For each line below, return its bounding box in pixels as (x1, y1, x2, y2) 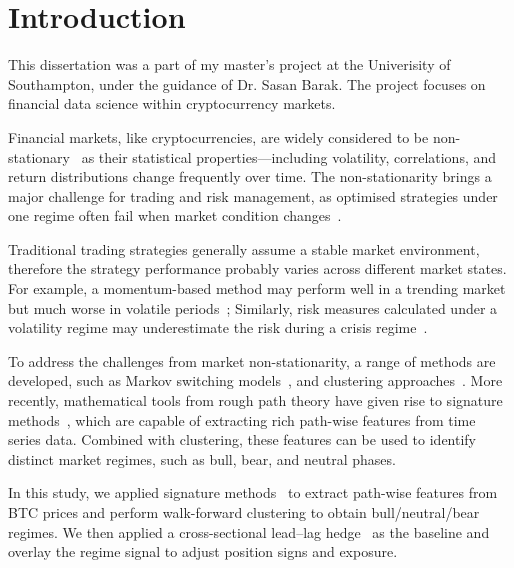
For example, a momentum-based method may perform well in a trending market (8, 278, 506, 299)
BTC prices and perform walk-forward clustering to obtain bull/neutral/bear (8, 502, 480, 522)
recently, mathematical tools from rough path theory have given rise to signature (8, 390, 503, 411)
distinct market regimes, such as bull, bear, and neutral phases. (8, 448, 396, 469)
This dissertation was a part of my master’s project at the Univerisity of (8, 54, 451, 75)
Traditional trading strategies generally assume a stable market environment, (8, 238, 480, 259)
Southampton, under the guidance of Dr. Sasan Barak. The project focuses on (8, 73, 486, 94)
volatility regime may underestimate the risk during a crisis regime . (8, 317, 428, 338)
